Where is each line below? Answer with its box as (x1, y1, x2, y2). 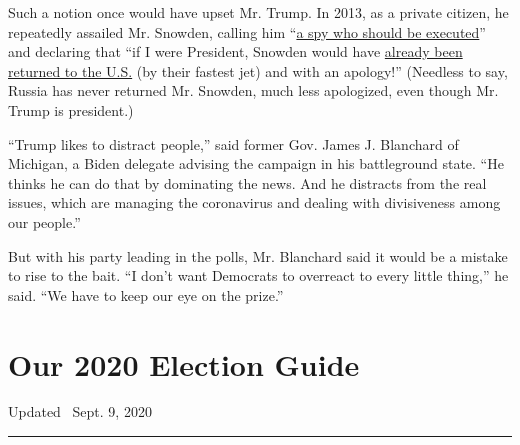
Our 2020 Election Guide (8, 343, 360, 384)
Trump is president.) (8, 99, 134, 120)
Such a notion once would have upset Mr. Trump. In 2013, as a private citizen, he (8, 2, 509, 22)
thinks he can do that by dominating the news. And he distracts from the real (8, 172, 487, 193)
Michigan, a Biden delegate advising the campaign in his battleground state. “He (8, 153, 504, 174)
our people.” (8, 211, 81, 232)
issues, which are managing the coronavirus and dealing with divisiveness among (8, 192, 501, 213)
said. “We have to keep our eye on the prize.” (8, 284, 284, 305)
